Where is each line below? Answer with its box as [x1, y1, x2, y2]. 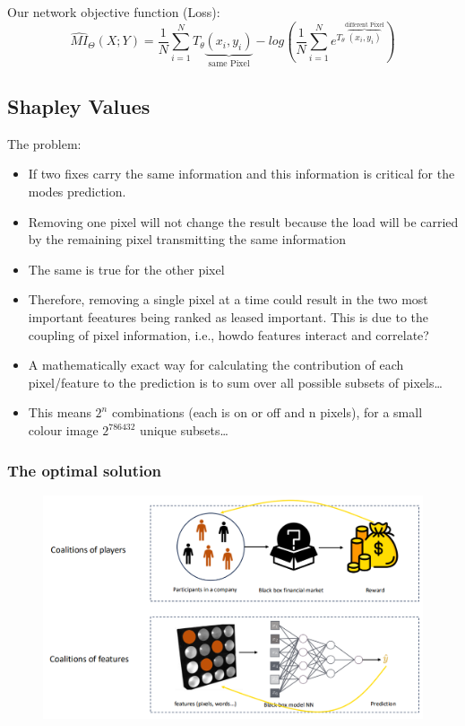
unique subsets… [140, 421, 228, 440]
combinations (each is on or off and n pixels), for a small [111, 403, 423, 422]
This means [28, 403, 91, 422]
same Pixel [208, 59, 250, 69]
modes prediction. [28, 182, 126, 201]
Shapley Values [7, 92, 151, 120]
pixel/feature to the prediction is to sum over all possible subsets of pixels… [28, 372, 443, 391]
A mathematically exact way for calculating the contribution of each [28, 355, 404, 374]
